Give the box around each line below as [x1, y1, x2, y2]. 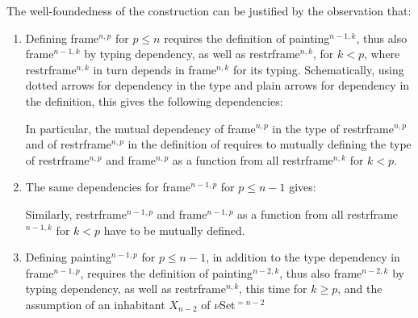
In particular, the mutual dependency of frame [25, 119, 256, 136]
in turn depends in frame [93, 61, 217, 77]
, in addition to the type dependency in [206, 249, 400, 266]
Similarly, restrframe [25, 205, 127, 222]
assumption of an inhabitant [25, 295, 165, 312]
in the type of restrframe [272, 119, 394, 136]
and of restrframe [25, 136, 111, 153]
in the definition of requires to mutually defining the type [127, 136, 412, 153]
